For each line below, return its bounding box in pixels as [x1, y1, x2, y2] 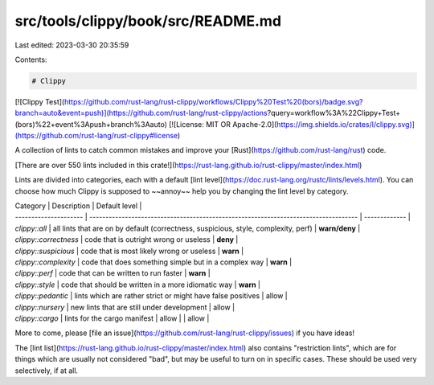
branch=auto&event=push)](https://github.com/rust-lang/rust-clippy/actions [14, 109, 268, 118]
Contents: [14, 55, 47, 64]
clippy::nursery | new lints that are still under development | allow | [14, 302, 235, 312]
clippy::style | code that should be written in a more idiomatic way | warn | [14, 280, 261, 289]
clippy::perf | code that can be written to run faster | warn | [14, 268, 211, 278]
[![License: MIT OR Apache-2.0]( [169, 119, 277, 129]
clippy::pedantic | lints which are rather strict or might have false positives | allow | [14, 291, 289, 301]
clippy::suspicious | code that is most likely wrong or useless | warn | [14, 246, 244, 256]
